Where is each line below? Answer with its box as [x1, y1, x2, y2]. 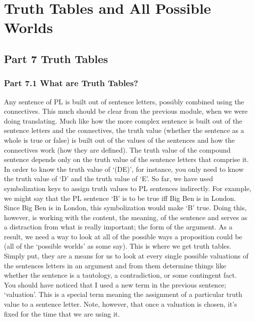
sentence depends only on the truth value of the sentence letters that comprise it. [4, 154, 249, 164]
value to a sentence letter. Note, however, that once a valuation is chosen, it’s [4, 299, 237, 309]
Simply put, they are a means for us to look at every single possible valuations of [4, 251, 249, 261]
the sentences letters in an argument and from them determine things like [4, 260, 226, 270]
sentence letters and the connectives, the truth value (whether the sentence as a [4, 125, 244, 135]
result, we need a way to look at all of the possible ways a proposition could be [4, 231, 242, 241]
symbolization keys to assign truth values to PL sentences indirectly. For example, [4, 183, 252, 193]
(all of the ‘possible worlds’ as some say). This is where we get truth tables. [4, 241, 231, 251]
